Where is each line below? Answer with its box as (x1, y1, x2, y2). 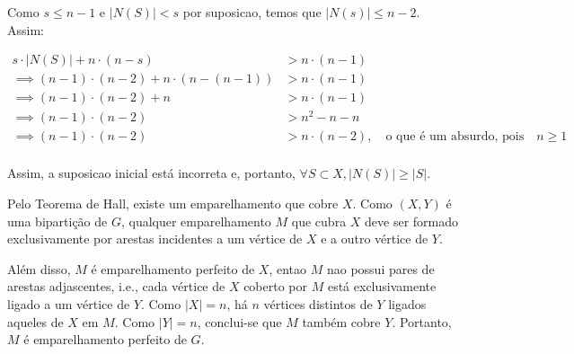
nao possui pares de (326, 259, 435, 278)
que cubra (291, 211, 347, 230)
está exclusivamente (327, 277, 437, 296)
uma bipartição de (7, 211, 108, 230)
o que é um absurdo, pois (385, 130, 525, 144)
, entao (269, 259, 307, 278)
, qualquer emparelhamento (120, 211, 271, 230)
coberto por (243, 277, 308, 296)
